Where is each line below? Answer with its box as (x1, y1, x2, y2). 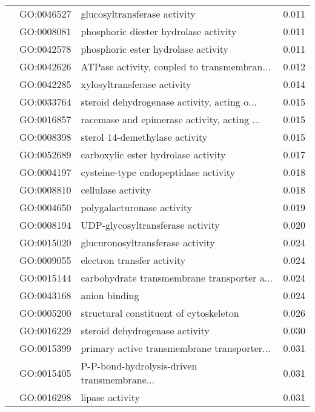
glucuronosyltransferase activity (81, 235, 215, 249)
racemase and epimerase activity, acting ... (81, 112, 260, 126)
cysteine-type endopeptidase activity (81, 165, 235, 179)
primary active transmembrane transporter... (81, 341, 271, 355)
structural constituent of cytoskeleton (81, 306, 239, 320)
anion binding (81, 288, 139, 302)
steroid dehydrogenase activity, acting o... (81, 95, 257, 109)
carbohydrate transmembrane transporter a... (81, 271, 273, 285)
